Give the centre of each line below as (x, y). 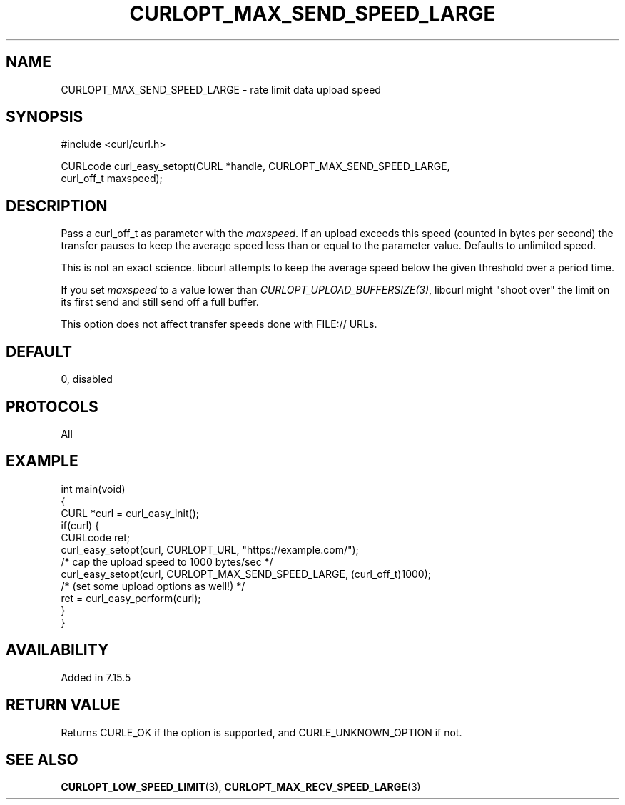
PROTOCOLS (52, 406)
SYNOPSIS (45, 117)
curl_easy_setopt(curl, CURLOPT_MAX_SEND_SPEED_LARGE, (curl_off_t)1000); (246, 574)
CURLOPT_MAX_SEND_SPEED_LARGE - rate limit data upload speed (221, 89)
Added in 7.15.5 (96, 677)
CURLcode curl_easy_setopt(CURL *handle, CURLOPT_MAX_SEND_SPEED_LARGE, (255, 166)
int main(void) (93, 489)
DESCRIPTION (57, 206)
